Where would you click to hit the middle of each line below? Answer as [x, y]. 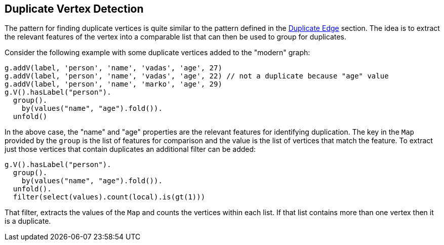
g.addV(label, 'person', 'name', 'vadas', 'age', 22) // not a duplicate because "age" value [197, 76]
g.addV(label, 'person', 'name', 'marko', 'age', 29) [113, 84]
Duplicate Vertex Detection [74, 9]
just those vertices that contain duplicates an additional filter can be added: [130, 149]
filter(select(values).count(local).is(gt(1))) [109, 197]
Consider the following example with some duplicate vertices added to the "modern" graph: [157, 53]
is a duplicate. [28, 221]
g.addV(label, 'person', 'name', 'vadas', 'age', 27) [113, 68]
